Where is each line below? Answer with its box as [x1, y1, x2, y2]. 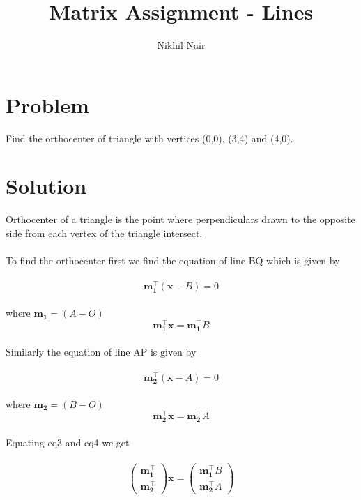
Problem [6, 90, 89, 119]
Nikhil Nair [157, 38, 206, 52]
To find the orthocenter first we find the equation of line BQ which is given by [6, 253, 340, 268]
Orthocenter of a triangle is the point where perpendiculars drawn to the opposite [6, 212, 355, 227]
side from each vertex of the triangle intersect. [6, 225, 203, 240]
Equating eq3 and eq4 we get [6, 435, 130, 450]
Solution [6, 172, 87, 200]
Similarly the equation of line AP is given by [6, 344, 197, 358]
